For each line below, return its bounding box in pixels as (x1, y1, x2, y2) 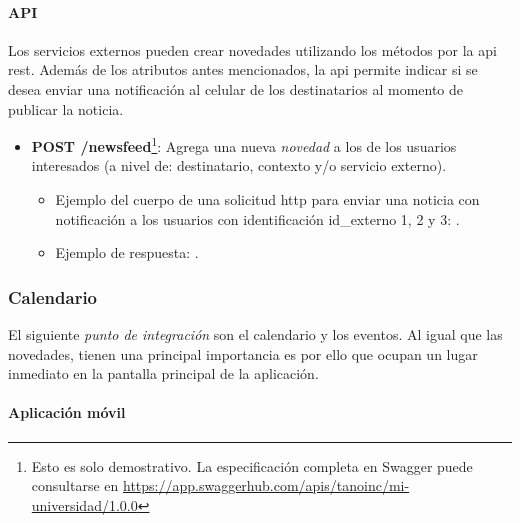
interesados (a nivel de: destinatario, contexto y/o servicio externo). (31, 155, 447, 176)
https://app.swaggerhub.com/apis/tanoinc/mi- (122, 475, 410, 496)
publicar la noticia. (8, 98, 124, 119)
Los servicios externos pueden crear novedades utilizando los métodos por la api (8, 39, 497, 60)
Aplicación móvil (8, 402, 126, 423)
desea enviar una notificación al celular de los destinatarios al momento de (8, 78, 464, 99)
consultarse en (31, 475, 119, 496)
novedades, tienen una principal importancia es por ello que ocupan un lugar (8, 343, 478, 364)
